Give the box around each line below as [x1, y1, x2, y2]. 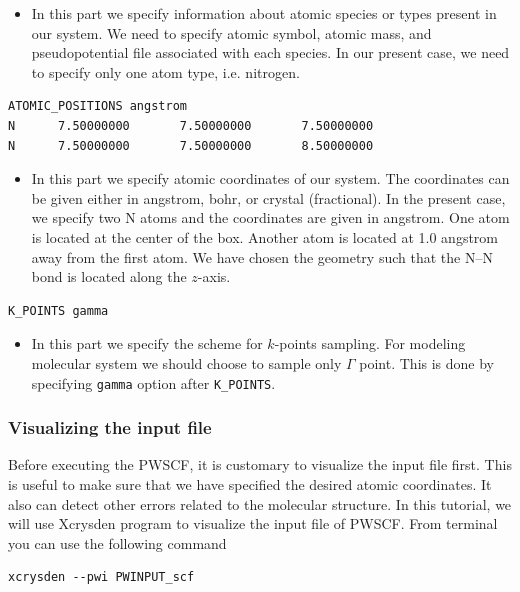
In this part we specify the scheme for [31, 333, 263, 354]
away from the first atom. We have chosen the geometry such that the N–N [31, 246, 493, 267]
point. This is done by [359, 352, 495, 373]
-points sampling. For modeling [274, 333, 466, 354]
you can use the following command [8, 532, 227, 553]
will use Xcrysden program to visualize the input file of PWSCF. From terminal [8, 513, 498, 534]
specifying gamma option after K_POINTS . [31, 372, 276, 393]
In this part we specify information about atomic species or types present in [31, 3, 497, 23]
